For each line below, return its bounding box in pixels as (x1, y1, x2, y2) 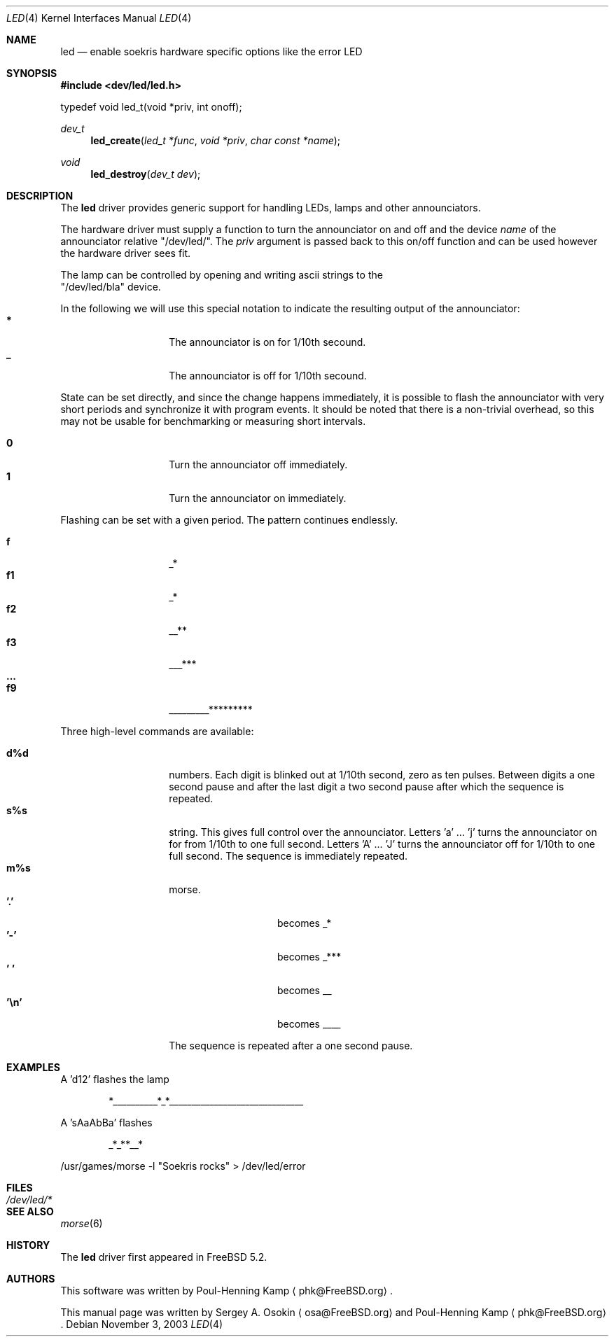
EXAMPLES (6, 1061, 60, 1073)
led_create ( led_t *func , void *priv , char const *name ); (90, 134, 341, 146)
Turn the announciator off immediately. (169, 459, 348, 470)
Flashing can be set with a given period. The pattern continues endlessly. (60, 514, 398, 526)
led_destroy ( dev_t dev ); (90, 168, 201, 180)
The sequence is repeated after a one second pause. (169, 1040, 413, 1051)
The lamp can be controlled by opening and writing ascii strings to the (60, 269, 383, 281)
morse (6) (60, 1217, 103, 1229)
